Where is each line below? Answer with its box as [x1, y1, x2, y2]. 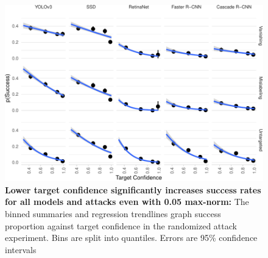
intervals [5, 243, 37, 256]
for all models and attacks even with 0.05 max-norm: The [5, 195, 249, 208]
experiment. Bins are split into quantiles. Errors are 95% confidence [5, 231, 258, 244]
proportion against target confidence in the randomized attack [5, 219, 237, 232]
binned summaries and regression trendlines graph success [5, 207, 221, 220]
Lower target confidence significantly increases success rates [5, 183, 261, 196]
